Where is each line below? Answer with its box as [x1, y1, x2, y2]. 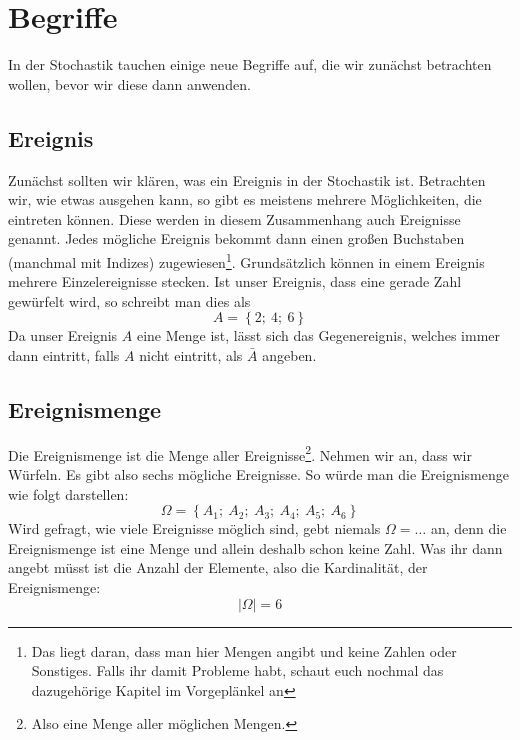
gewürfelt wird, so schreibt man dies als [8, 290, 251, 311]
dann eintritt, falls [8, 344, 120, 365]
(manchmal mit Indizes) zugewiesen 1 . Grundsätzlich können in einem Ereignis [8, 248, 485, 272]
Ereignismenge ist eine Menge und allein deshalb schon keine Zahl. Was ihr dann [8, 537, 503, 558]
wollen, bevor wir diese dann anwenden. [8, 73, 251, 94]
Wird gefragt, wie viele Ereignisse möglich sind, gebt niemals [8, 518, 381, 539]
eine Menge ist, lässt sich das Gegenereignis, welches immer [136, 325, 501, 346]
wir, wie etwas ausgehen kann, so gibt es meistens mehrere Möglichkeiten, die [8, 189, 482, 210]
